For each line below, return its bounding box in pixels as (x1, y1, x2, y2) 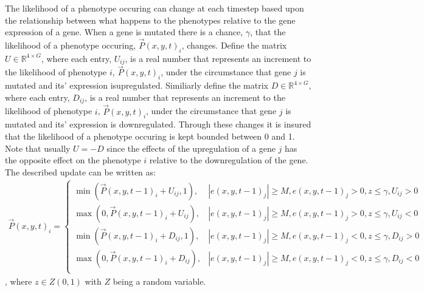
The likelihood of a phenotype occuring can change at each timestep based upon (5, 2, 304, 14)
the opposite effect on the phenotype (5, 154, 141, 166)
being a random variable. (113, 274, 206, 287)
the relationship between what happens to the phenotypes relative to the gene (5, 13, 296, 26)
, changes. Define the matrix (181, 39, 287, 51)
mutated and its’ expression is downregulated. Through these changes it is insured (5, 118, 311, 131)
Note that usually (5, 141, 71, 154)
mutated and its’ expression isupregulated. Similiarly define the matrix (5, 79, 268, 92)
